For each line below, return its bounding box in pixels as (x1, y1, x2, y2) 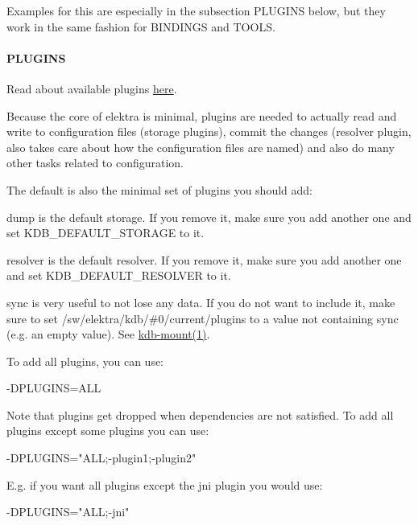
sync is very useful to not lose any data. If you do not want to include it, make (6, 293, 395, 310)
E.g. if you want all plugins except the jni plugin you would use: (6, 476, 323, 493)
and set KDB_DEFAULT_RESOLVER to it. (6, 267, 231, 284)
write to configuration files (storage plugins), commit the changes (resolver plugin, (6, 123, 412, 140)
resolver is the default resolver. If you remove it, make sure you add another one (6, 251, 402, 268)
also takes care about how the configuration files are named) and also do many (6, 138, 395, 155)
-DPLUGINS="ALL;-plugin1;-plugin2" (6, 449, 197, 466)
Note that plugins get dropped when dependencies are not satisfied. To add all (6, 406, 394, 423)
